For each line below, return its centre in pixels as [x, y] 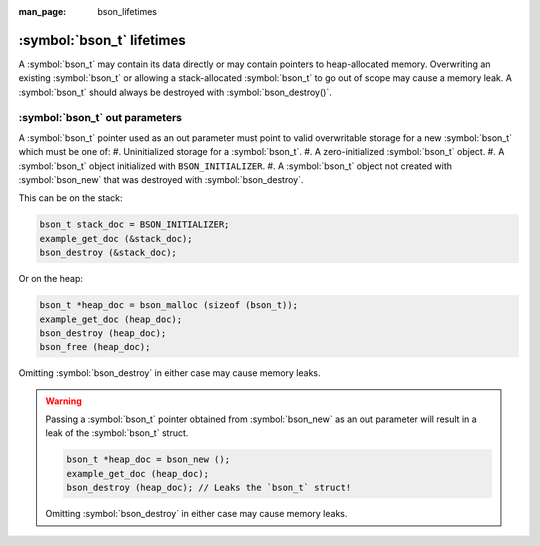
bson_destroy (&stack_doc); [108, 253]
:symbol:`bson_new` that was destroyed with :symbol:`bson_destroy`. [161, 179]
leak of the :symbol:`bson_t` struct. [117, 433]
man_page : [42, 11]
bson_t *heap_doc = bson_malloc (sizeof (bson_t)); [169, 305]
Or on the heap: [51, 279]
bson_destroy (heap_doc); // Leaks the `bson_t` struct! [209, 488]
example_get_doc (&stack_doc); [116, 238]
